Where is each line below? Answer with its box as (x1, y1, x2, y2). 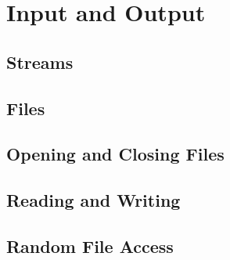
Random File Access (6, 233, 174, 258)
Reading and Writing (6, 188, 181, 212)
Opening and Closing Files (6, 142, 225, 166)
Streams (6, 49, 74, 74)
